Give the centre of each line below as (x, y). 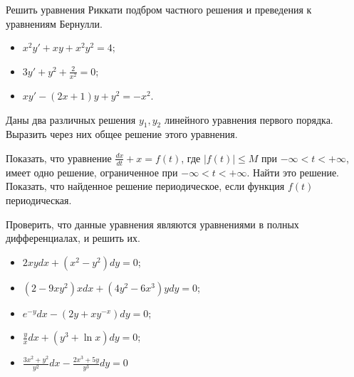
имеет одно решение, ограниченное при (92, 172)
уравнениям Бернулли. (54, 23)
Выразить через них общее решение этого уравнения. (122, 134)
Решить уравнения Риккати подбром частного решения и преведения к (159, 9)
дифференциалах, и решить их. (73, 238)
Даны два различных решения (71, 119)
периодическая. (39, 200)
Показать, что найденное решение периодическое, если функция (145, 186)
